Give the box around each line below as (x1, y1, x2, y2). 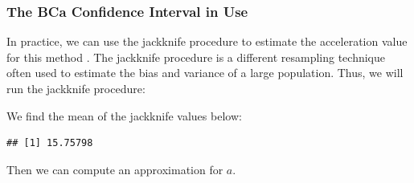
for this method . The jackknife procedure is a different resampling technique (6, 48, 385, 65)
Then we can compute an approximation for (6, 161, 223, 177)
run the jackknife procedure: (6, 80, 146, 96)
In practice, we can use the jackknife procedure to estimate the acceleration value (6, 33, 408, 50)
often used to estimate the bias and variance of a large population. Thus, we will (6, 64, 404, 81)
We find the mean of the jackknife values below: (6, 107, 242, 124)
